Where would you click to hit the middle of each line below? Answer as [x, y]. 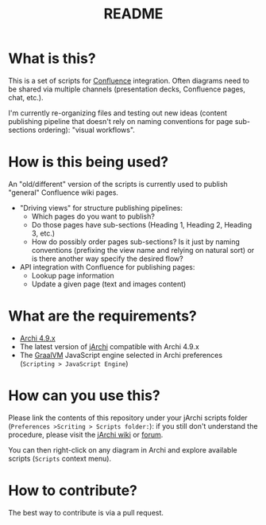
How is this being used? [89, 162]
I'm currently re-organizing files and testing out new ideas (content [118, 113]
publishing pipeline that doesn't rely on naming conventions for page [121, 121]
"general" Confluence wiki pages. [64, 192]
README [133, 14]
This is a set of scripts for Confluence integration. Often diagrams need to [129, 80]
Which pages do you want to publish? [93, 216]
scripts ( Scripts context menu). [60, 458]
